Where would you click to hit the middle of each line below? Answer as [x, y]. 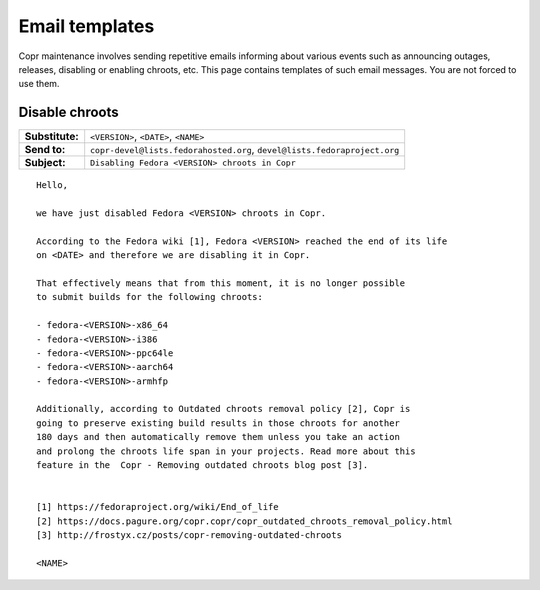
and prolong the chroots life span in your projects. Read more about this [226, 451]
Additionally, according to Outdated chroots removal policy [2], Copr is [223, 409]
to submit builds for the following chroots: [150, 297]
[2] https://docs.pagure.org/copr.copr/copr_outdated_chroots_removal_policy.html [244, 521]
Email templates [86, 26]
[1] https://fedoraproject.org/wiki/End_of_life [157, 507]
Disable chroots [68, 112]
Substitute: [51, 137]
